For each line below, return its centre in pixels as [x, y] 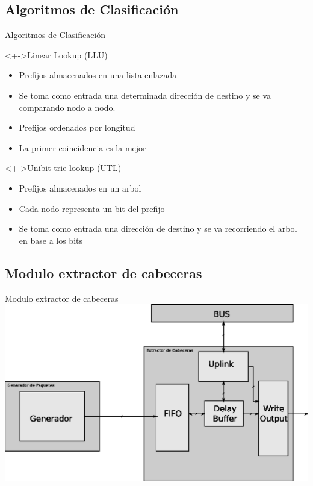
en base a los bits [51, 240]
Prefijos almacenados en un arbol [80, 188]
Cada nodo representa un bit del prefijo [92, 208]
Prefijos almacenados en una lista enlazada [98, 75]
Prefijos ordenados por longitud [77, 127]
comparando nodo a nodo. [67, 107]
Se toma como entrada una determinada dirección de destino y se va [145, 95]
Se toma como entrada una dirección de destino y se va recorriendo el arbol [158, 229]
